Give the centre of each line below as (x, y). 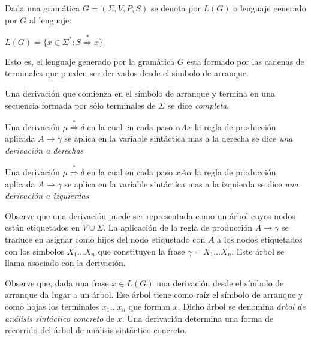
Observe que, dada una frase (57, 282)
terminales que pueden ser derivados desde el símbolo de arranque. (127, 73)
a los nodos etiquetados (260, 239)
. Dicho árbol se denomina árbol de (241, 306)
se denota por (176, 8)
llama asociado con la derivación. (65, 263)
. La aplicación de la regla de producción (178, 227)
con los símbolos (34, 251)
